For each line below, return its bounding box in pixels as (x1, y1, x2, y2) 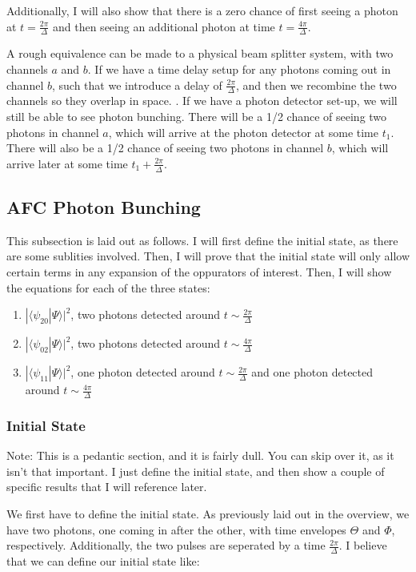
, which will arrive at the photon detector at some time (108, 123, 379, 140)
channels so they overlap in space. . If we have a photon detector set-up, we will (6, 92, 398, 109)
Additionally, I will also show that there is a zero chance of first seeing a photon (6, 2, 398, 18)
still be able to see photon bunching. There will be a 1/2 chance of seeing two (6, 108, 387, 125)
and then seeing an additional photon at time (52, 18, 275, 34)
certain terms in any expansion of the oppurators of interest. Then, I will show (6, 264, 392, 280)
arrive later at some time (6, 155, 128, 171)
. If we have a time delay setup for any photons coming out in (87, 61, 391, 78)
